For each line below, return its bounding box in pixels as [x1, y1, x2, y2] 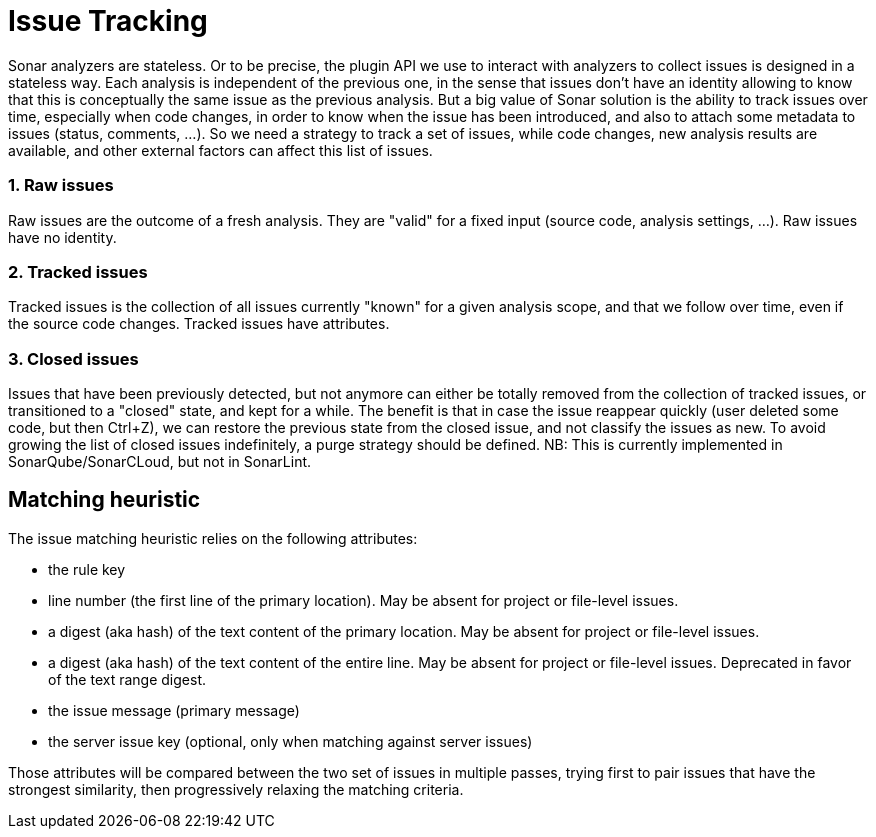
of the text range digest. [48, 670, 206, 688]
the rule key [48, 560, 126, 578]
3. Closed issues [8, 348, 139, 369]
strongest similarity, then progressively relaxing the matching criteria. [8, 780, 464, 798]
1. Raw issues [8, 175, 114, 196]
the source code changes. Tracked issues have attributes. [8, 315, 390, 333]
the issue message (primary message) [48, 701, 300, 719]
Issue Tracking [8, 4, 208, 38]
